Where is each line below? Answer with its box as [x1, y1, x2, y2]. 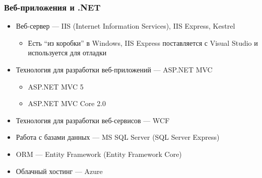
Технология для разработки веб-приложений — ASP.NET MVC [16, 64, 213, 74]
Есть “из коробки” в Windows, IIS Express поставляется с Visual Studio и [28, 37, 258, 48]
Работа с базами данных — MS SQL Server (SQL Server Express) [16, 132, 220, 142]
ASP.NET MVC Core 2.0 [28, 98, 106, 109]
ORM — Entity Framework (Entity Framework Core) [16, 148, 182, 159]
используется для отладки [28, 47, 107, 58]
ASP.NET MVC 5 [28, 81, 84, 92]
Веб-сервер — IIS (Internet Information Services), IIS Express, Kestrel [16, 21, 235, 31]
